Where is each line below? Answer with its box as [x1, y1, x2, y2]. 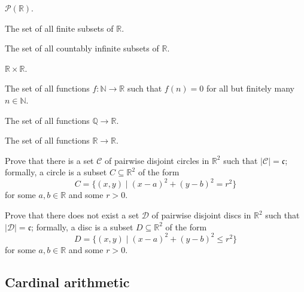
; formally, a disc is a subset [31, 220, 133, 233]
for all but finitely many [206, 82, 294, 95]
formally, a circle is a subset [5, 166, 107, 178]
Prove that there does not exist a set [5, 209, 139, 221]
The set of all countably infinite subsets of [5, 42, 159, 54]
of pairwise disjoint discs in [151, 209, 251, 221]
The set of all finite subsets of [5, 22, 114, 34]
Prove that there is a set [5, 154, 94, 166]
